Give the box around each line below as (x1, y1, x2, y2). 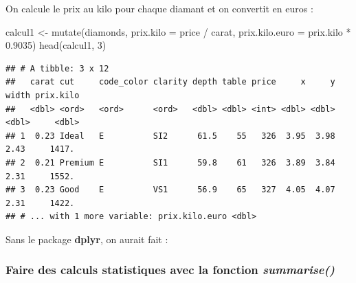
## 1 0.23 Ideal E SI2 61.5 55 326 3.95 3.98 (5, 131, 335, 141)
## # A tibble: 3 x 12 (5, 63, 109, 73)
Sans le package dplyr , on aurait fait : (5, 231, 168, 246)
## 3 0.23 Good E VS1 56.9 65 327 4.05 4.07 (5, 185, 335, 195)
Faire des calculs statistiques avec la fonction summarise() (5, 261, 335, 278)
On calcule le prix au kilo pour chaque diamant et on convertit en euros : (5, 1, 313, 15)
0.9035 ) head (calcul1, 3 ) (5, 38, 107, 52)
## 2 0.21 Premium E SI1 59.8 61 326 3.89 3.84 (5, 157, 335, 168)
